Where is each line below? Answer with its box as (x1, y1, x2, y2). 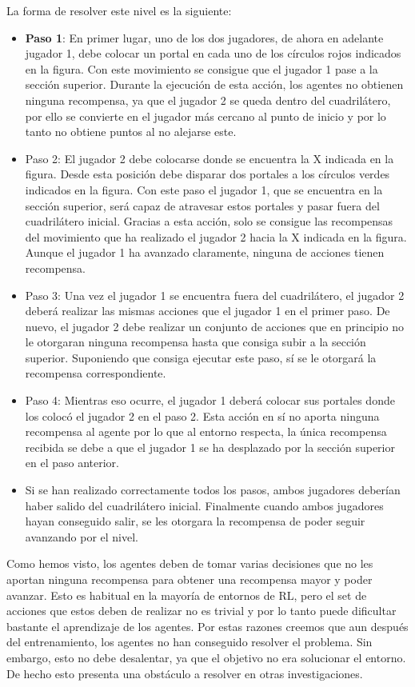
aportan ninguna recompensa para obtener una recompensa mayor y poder (6, 571, 373, 587)
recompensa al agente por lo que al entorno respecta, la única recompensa (25, 423, 387, 440)
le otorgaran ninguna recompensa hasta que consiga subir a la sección (25, 334, 366, 350)
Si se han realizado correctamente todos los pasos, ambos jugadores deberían (25, 481, 401, 498)
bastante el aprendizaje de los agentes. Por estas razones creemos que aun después (6, 617, 409, 634)
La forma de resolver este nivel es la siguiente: (6, 2, 232, 18)
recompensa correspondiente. (25, 365, 166, 381)
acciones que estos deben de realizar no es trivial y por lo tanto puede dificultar (6, 602, 397, 619)
